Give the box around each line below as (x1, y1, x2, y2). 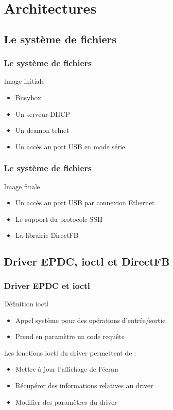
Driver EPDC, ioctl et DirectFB (4, 254, 170, 269)
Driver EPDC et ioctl (4, 279, 90, 291)
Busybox (15, 92, 41, 102)
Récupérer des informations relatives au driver (15, 380, 153, 390)
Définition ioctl (4, 298, 49, 308)
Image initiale (4, 76, 45, 86)
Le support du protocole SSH (15, 214, 103, 224)
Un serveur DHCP (15, 108, 70, 119)
